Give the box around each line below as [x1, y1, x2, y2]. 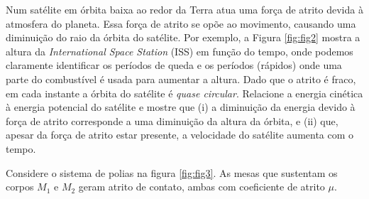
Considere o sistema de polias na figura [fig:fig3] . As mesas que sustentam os [6, 165, 338, 180]
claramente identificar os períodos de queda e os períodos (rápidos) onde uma [6, 58, 342, 72]
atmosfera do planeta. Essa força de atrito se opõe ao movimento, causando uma [6, 16, 356, 31]
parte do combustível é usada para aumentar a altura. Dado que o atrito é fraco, [6, 71, 356, 86]
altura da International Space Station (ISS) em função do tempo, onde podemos [6, 43, 353, 58]
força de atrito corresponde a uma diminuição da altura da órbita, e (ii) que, [6, 113, 338, 128]
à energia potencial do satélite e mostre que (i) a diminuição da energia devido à [6, 99, 356, 114]
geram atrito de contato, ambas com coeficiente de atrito [78, 179, 325, 194]
